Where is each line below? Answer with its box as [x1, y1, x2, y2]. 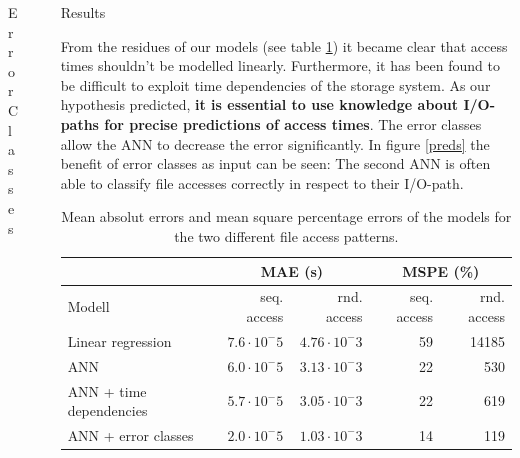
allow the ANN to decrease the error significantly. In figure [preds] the [60, 133, 490, 154]
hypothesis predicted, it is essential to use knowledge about [60, 94, 459, 115]
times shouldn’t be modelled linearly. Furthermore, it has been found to [60, 55, 500, 76]
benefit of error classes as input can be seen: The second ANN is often [60, 153, 491, 174]
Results [60, 2, 106, 22]
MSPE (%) [402, 260, 480, 281]
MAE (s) [260, 260, 324, 281]
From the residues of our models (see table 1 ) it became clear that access [60, 35, 508, 56]
